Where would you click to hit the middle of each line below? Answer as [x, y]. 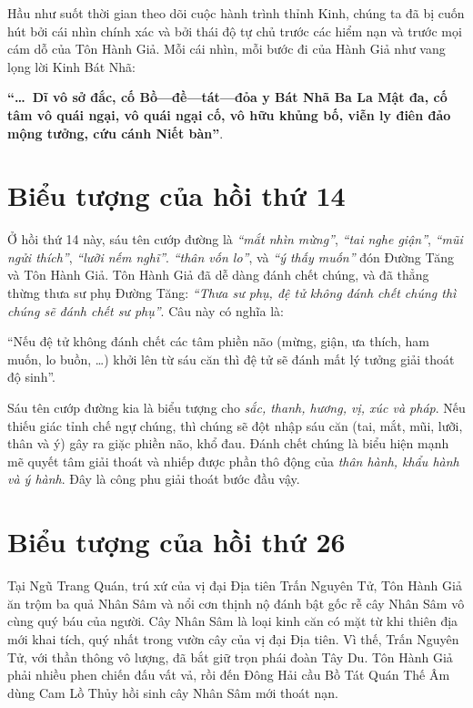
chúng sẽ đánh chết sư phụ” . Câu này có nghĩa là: [146, 310]
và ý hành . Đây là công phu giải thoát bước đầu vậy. [154, 479]
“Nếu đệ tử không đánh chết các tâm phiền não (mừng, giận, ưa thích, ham [218, 341]
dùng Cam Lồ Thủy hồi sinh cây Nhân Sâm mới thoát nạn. [173, 692]
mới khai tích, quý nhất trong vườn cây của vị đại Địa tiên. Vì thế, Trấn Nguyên [233, 638]
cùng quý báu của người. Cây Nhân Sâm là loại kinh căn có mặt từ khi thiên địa [233, 621]
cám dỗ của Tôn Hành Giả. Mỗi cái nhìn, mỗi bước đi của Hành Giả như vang [226, 49]
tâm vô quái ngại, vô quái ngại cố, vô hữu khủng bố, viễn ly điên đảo [229, 114]
